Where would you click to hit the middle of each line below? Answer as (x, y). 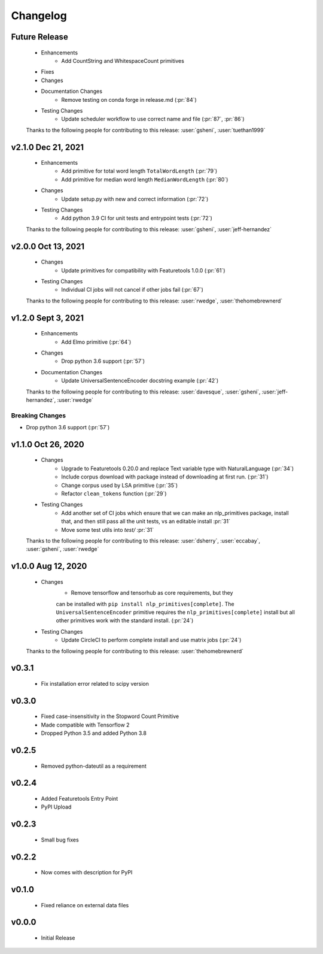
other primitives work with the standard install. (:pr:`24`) (125, 620)
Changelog (39, 16)
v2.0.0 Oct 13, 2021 (48, 246)
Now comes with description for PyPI (87, 873)
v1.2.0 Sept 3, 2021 (47, 318)
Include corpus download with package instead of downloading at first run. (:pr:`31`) (165, 477)
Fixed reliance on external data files (85, 905)
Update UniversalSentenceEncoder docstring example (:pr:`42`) (140, 381)
